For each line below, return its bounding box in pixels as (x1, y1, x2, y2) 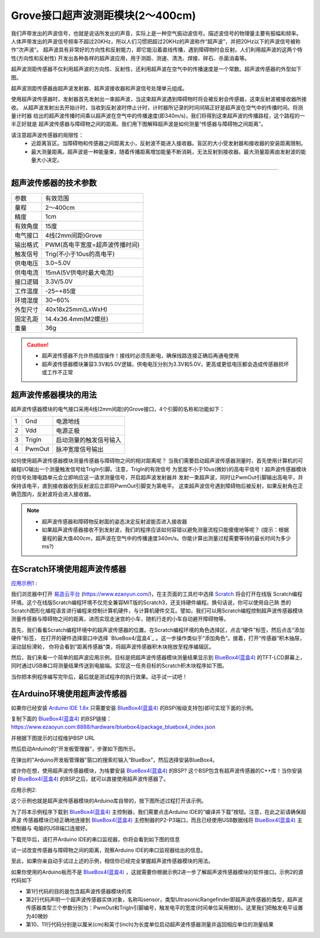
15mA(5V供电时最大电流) (45, 268, 114, 276)
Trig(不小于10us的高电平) (45, 249, 115, 258)
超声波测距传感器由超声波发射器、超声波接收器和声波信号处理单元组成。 (11, 84, 188, 91)
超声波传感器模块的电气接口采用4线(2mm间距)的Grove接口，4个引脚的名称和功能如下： (11, 406, 225, 412)
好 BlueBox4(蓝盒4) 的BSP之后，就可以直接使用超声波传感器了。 (11, 775, 169, 782)
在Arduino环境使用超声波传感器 (11, 689, 127, 699)
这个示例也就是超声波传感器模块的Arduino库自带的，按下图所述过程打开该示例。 (11, 797, 207, 804)
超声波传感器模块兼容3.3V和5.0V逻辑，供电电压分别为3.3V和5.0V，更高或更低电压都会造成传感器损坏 (41, 360, 289, 368)
